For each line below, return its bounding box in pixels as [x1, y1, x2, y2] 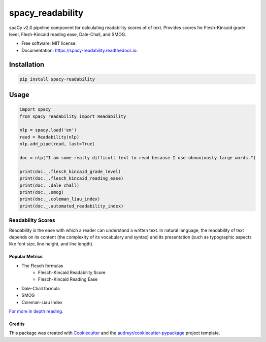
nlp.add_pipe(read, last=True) [19, 141, 96, 147]
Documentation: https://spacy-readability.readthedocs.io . [21, 47, 138, 53]
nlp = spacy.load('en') [19, 127, 77, 133]
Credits [9, 321, 25, 327]
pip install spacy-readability [19, 76, 96, 82]
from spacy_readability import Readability [19, 113, 127, 119]
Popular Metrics [9, 254, 43, 260]
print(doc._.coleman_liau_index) [19, 196, 100, 202]
